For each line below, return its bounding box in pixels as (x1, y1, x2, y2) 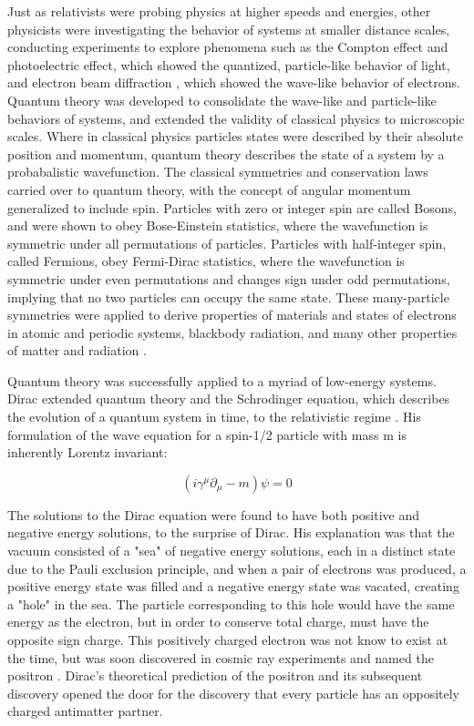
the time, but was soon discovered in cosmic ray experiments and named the (7, 648, 434, 667)
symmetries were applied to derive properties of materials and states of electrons (7, 305, 457, 324)
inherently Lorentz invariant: (7, 443, 168, 462)
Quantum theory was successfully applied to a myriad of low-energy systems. (7, 371, 437, 390)
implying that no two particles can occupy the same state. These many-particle (7, 287, 449, 306)
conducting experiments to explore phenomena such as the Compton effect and (7, 37, 448, 56)
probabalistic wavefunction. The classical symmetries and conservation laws (7, 162, 428, 181)
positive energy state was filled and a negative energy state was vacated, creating (7, 577, 459, 596)
